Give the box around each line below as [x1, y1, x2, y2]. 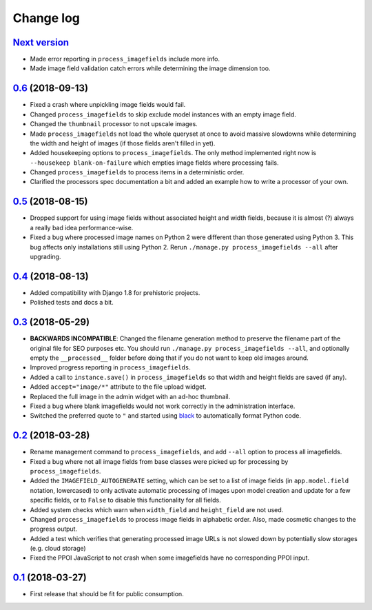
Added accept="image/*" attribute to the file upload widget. [30, 383, 207, 391]
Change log [12, 10, 81, 26]
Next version [12, 37, 69, 48]
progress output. [30, 525, 78, 533]
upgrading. [30, 252, 61, 261]
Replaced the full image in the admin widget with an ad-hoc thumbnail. [30, 392, 231, 400]
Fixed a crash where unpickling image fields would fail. [30, 101, 186, 109]
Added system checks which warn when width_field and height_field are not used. [30, 505, 284, 514]
